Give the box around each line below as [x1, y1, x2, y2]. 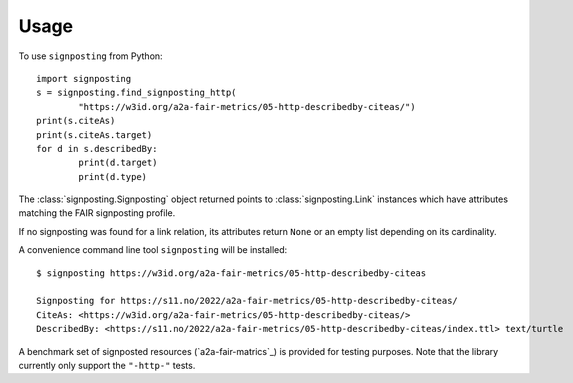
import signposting [36, 73, 132, 84]
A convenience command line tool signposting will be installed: [18, 244, 288, 256]
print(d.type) [78, 171, 148, 182]
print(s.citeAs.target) [36, 129, 153, 140]
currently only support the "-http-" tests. [18, 359, 196, 371]
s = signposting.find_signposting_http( [36, 87, 237, 99]
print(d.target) [78, 157, 158, 169]
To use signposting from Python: [18, 50, 164, 62]
